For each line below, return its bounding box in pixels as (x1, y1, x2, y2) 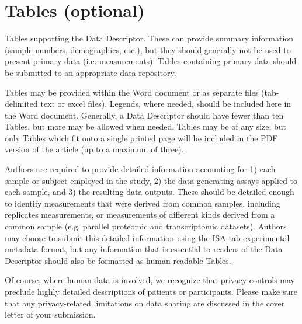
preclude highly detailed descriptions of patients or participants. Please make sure (5, 285, 297, 297)
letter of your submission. (5, 308, 96, 320)
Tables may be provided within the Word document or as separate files (5, 86, 259, 98)
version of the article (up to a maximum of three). (5, 143, 184, 155)
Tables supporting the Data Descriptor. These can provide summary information (5, 32, 294, 44)
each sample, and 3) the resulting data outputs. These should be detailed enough (5, 186, 294, 198)
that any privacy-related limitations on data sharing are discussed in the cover (5, 297, 285, 309)
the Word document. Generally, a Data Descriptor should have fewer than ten (5, 109, 284, 121)
